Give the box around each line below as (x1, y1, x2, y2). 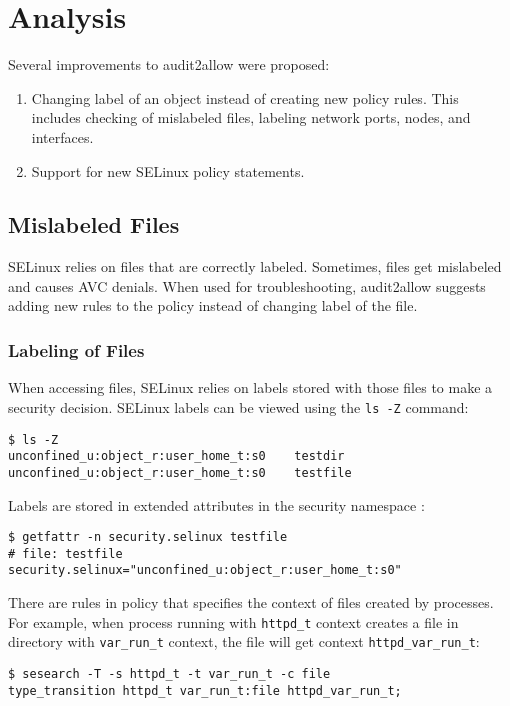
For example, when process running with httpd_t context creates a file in (8, 611, 459, 632)
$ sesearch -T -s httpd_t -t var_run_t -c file (8, 666, 331, 681)
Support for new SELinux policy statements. (31, 160, 305, 181)
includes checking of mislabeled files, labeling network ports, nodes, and (31, 107, 471, 128)
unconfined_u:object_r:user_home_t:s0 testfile (8, 465, 352, 480)
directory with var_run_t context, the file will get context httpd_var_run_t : (8, 631, 480, 652)
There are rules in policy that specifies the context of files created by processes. (8, 592, 494, 613)
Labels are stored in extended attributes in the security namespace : (8, 494, 425, 515)
